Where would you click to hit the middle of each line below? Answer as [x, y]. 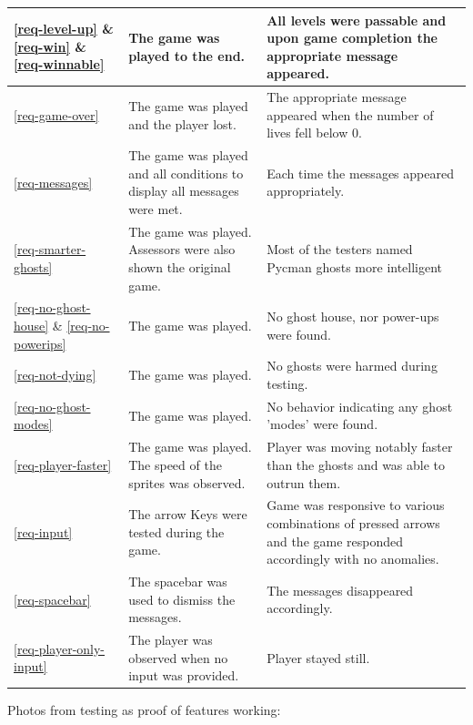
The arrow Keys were [188, 514]
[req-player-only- [60, 648]
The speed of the [175, 464]
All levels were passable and [357, 20]
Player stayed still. [318, 657]
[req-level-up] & [64, 29]
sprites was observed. [187, 482]
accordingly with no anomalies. [353, 559]
